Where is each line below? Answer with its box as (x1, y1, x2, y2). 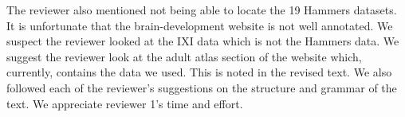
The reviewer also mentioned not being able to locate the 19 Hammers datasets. (6, 2, 397, 18)
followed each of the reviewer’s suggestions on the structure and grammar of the (6, 79, 397, 96)
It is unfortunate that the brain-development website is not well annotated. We (6, 17, 393, 33)
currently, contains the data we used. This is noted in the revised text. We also (6, 64, 392, 80)
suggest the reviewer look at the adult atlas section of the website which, (6, 48, 362, 64)
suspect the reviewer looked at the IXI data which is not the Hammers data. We (6, 33, 399, 49)
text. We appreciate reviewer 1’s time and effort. (6, 95, 243, 111)
